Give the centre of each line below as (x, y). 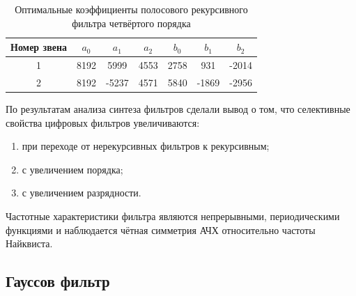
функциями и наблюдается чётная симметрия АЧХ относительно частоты (161, 229)
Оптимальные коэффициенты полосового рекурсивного (131, 9)
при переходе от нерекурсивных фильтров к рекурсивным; (146, 146)
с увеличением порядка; (72, 169)
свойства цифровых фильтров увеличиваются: (103, 122)
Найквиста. (29, 243)
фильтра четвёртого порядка (131, 23)
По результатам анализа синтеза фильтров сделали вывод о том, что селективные (178, 108)
